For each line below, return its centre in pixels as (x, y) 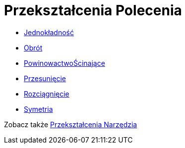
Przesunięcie (45, 78)
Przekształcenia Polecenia (93, 10)
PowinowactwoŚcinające (64, 63)
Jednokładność (49, 32)
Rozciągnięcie (47, 94)
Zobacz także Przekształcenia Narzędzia (71, 124)
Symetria (38, 109)
